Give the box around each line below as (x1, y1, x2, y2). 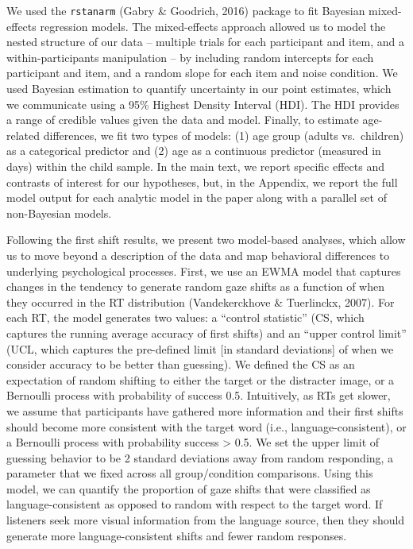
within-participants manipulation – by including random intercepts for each (6, 48, 374, 65)
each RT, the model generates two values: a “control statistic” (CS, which (6, 309, 365, 326)
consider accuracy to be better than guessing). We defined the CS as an (6, 356, 355, 373)
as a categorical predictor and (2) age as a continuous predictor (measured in (6, 142, 381, 159)
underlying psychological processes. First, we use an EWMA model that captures (6, 262, 401, 279)
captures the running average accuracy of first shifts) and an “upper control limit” (6, 324, 407, 341)
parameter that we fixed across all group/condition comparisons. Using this (6, 465, 373, 481)
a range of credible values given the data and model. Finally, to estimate (6, 111, 359, 128)
